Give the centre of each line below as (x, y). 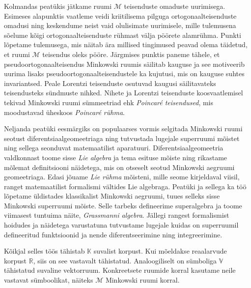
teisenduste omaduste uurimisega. (175, 6)
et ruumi (17, 54)
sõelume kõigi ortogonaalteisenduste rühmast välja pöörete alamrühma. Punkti (123, 35)
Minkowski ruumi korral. (142, 280)
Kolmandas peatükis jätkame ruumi (58, 6)
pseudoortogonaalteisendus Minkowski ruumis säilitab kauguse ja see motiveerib (124, 64)
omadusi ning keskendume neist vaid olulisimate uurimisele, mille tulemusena (120, 25)
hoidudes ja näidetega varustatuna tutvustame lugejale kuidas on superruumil (121, 225)
